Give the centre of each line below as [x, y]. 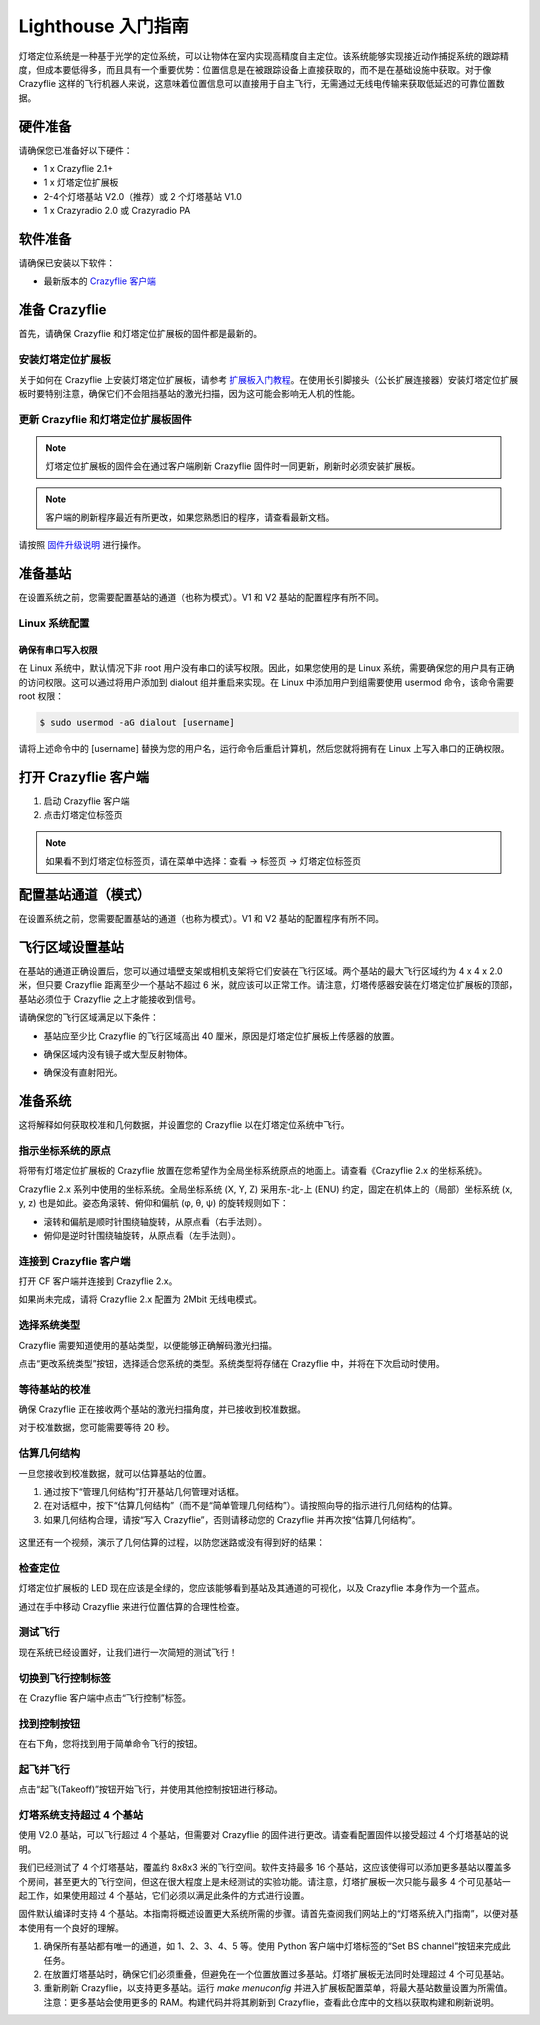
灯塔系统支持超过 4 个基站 [81, 1815]
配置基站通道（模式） [84, 894]
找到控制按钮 [49, 1723]
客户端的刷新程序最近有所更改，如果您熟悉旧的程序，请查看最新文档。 [190, 517]
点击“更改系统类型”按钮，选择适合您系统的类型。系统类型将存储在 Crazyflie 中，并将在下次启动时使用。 [231, 1363]
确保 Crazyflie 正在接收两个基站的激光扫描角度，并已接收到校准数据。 [162, 1409]
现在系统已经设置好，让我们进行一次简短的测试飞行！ [128, 1652]
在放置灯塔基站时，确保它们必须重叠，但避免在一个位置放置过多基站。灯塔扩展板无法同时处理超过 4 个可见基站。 [276, 1974]
